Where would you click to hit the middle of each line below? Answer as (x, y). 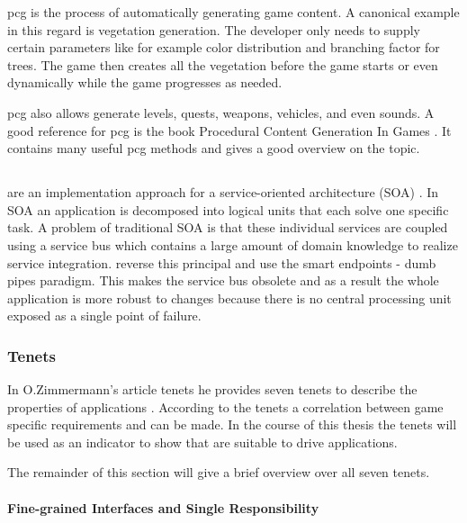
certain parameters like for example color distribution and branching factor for (224, 47)
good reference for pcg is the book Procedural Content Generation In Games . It (229, 130)
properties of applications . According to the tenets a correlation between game (225, 406)
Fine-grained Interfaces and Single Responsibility (163, 507)
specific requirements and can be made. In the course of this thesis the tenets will (232, 424)
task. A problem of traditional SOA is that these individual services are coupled (228, 227)
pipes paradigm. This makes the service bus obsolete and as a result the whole (223, 280)
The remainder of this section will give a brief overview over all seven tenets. (219, 472)
